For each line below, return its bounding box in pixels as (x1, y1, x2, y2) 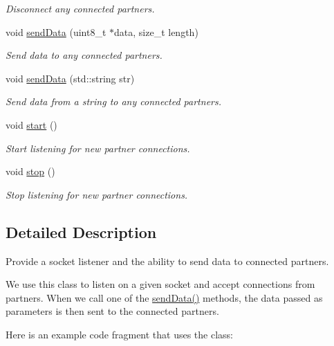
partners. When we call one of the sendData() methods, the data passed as (6, 290, 323, 304)
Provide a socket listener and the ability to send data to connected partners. (6, 253, 329, 268)
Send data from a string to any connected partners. (6, 94, 222, 109)
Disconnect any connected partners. (6, 1, 155, 15)
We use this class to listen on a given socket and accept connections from (6, 277, 315, 291)
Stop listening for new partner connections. (6, 187, 188, 201)
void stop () (6, 164, 55, 179)
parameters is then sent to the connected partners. (6, 304, 219, 318)
